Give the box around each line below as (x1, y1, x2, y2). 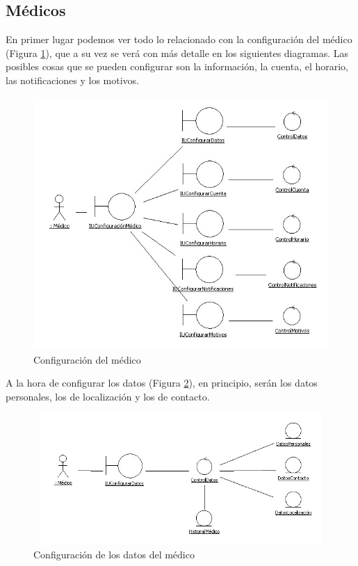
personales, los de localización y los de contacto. (6, 389, 210, 403)
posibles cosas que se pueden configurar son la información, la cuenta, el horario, (6, 59, 348, 74)
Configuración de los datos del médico (33, 547, 195, 562)
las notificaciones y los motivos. (6, 72, 140, 87)
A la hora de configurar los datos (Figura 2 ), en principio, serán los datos (6, 375, 318, 390)
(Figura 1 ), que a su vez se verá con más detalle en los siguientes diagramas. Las (6, 45, 348, 60)
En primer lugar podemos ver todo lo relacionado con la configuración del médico (6, 32, 352, 47)
